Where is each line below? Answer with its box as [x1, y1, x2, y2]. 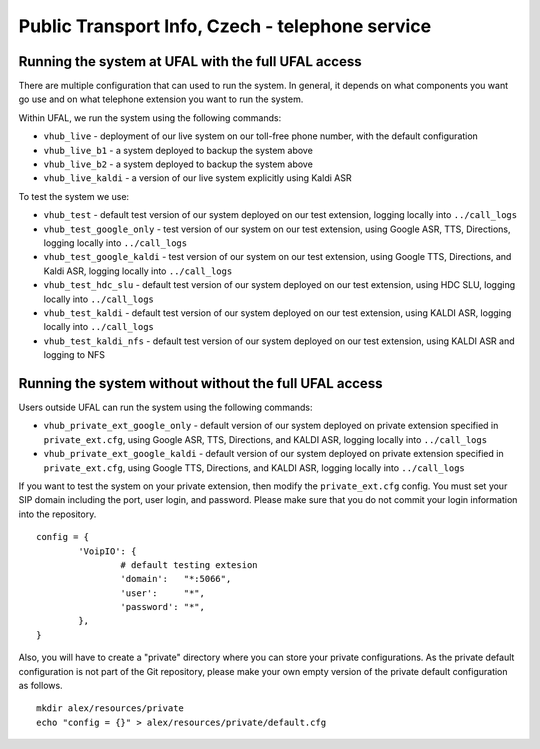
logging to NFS [43, 349, 105, 361]
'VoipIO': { [78, 545, 137, 557]
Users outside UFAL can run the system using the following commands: [18, 401, 314, 413]
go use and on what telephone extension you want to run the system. [18, 93, 304, 105]
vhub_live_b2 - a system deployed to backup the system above [43, 158, 314, 170]
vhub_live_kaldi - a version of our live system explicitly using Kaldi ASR [43, 172, 352, 184]
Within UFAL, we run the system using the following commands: [18, 111, 282, 124]
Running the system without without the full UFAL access [18, 375, 383, 392]
